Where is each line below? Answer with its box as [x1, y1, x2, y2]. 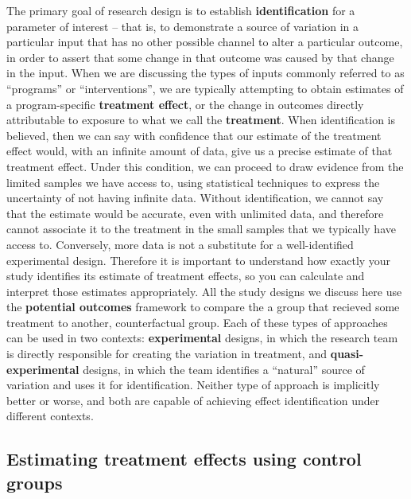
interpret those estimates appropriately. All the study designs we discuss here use [6, 283, 402, 299]
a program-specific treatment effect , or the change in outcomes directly [6, 96, 364, 112]
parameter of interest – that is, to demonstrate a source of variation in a [6, 18, 359, 34]
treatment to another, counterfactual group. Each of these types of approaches [6, 314, 388, 330]
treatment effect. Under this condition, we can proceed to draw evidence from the [6, 158, 404, 174]
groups [6, 470, 63, 494]
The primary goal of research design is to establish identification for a [6, 2, 355, 18]
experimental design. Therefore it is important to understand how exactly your [6, 251, 391, 268]
